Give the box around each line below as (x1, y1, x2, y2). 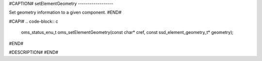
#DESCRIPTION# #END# (9, 49, 58, 55)
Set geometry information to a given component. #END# (9, 10, 122, 15)
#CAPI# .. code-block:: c (9, 18, 58, 24)
